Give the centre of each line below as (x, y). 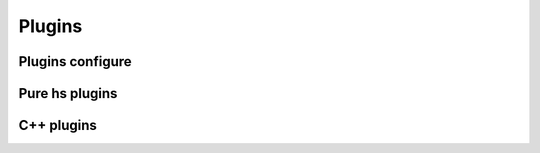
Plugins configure (75, 61)
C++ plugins (57, 125)
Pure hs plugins (68, 93)
